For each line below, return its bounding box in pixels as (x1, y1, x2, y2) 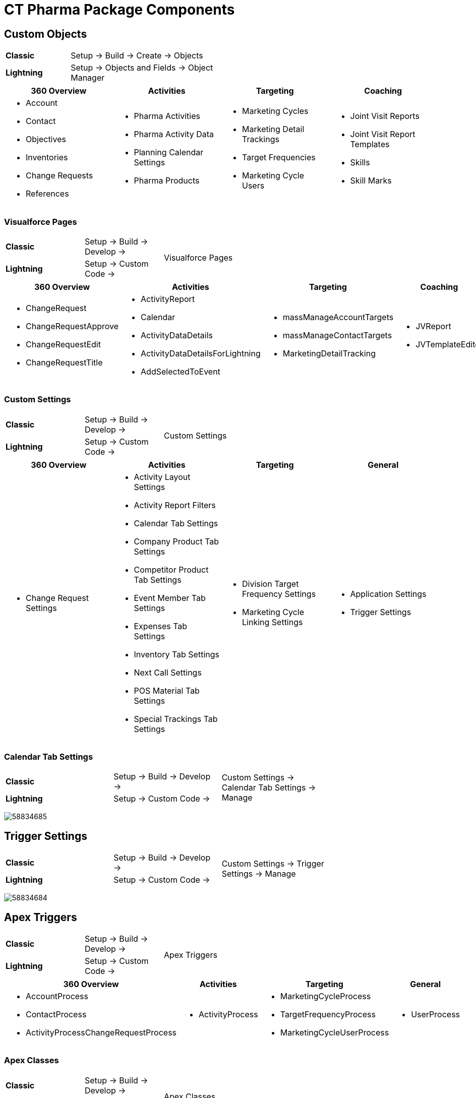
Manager (71, 73, 105, 83)
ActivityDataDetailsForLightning (141, 348, 261, 358)
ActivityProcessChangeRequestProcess (26, 1027, 177, 1038)
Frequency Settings (242, 588, 316, 599)
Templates (350, 139, 390, 150)
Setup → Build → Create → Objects (71, 50, 203, 61)
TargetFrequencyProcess (280, 1009, 376, 1020)
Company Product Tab (134, 536, 219, 546)
